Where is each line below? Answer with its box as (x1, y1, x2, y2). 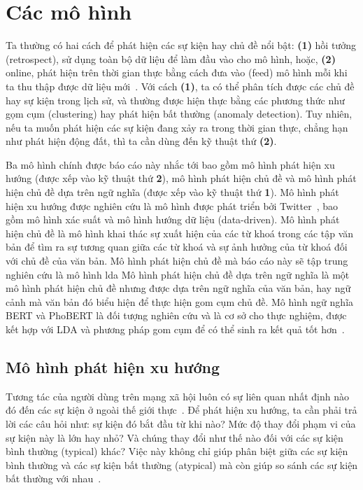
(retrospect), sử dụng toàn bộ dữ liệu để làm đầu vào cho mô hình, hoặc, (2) (6, 51, 336, 66)
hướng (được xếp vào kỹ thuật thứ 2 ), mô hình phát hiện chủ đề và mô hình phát (6, 171, 357, 185)
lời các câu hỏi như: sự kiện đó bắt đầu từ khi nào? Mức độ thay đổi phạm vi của (6, 416, 356, 430)
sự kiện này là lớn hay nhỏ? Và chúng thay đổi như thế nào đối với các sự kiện (6, 430, 343, 444)
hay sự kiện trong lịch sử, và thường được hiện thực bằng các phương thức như (6, 92, 345, 107)
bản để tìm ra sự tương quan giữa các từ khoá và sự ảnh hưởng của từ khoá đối (6, 239, 348, 254)
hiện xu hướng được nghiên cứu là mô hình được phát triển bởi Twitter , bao (6, 198, 338, 213)
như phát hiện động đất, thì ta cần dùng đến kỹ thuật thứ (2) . (6, 134, 277, 148)
